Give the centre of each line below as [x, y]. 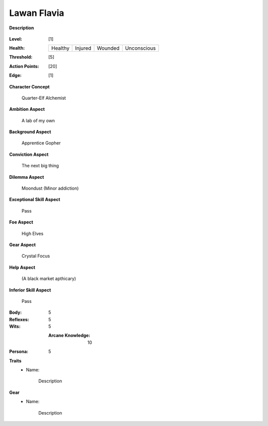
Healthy [60, 48]
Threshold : [21, 57]
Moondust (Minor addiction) [50, 188]
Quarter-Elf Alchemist [44, 98]
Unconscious [140, 48]
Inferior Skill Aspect [30, 290]
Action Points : [24, 66]
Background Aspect [30, 132]
